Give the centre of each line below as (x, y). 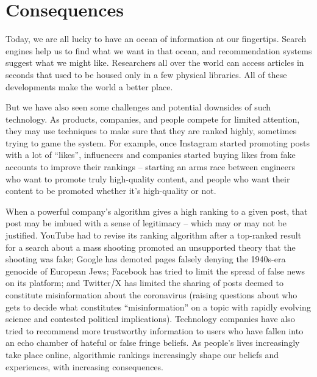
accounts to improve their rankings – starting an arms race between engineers (151, 167)
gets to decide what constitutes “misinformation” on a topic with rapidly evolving (158, 307)
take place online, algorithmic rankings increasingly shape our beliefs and (142, 354)
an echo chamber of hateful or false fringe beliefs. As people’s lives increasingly (153, 343)
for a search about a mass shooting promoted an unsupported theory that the (151, 247)
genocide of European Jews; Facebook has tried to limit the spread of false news (155, 271)
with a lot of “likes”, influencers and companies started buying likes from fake (151, 155)
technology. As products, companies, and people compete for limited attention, (153, 119)
